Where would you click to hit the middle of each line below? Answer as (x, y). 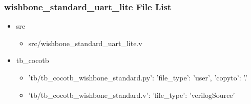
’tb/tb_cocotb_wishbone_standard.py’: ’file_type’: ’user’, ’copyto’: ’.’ (138, 77)
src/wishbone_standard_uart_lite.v (85, 43)
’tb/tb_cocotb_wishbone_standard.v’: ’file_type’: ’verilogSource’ (132, 95)
